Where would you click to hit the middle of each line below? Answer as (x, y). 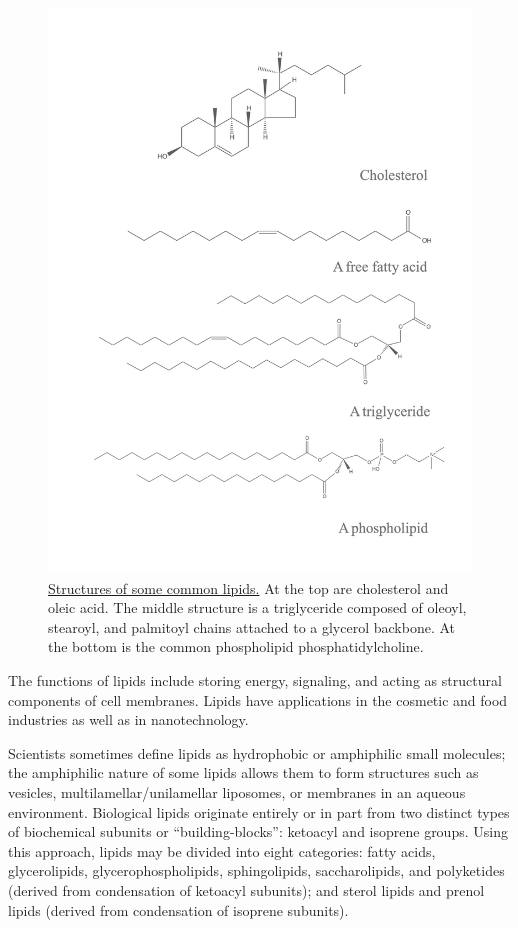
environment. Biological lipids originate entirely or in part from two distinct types (259, 811)
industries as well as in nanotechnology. (128, 719)
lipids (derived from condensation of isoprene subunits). (178, 909)
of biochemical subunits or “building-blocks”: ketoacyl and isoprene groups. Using (258, 831)
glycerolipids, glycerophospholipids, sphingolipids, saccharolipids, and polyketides (256, 870)
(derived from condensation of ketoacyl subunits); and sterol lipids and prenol (246, 889)
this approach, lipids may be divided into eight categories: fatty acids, (222, 850)
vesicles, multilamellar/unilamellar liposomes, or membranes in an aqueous (237, 792)
